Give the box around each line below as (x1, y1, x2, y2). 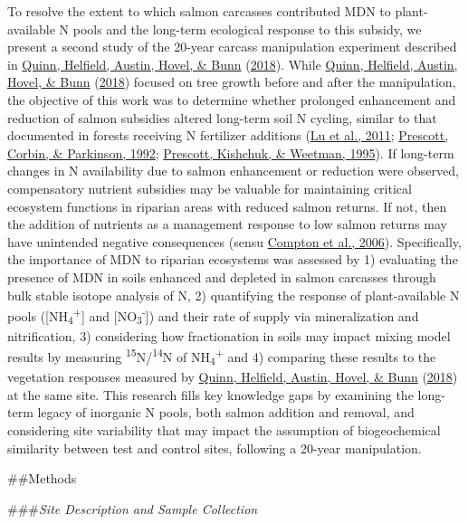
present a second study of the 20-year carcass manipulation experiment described (7, 37, 457, 56)
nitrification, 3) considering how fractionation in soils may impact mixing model (7, 326, 451, 345)
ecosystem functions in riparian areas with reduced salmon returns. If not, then (7, 196, 447, 215)
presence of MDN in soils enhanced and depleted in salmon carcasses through (7, 267, 436, 286)
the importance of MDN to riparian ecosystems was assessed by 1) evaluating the (7, 250, 458, 269)
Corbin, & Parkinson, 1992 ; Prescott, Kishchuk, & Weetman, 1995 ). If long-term (7, 143, 454, 162)
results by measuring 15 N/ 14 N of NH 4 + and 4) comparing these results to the (7, 345, 436, 368)
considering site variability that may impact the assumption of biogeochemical (7, 421, 441, 440)
